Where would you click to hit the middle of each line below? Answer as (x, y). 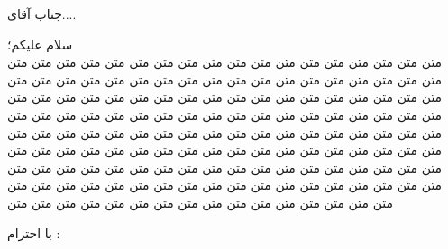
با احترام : (34, 232)
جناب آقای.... (42, 13)
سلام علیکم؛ (40, 44)
